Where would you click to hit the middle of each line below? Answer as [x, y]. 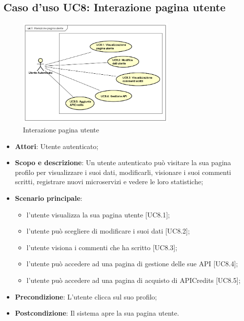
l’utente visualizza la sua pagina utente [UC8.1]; [98, 214]
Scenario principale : [49, 198]
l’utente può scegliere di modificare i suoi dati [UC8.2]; [108, 231]
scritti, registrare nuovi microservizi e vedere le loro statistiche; [109, 182]
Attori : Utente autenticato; [57, 146]
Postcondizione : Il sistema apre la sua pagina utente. [97, 313]
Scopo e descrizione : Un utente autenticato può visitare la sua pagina [123, 162]
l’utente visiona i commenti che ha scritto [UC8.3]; [102, 247]
